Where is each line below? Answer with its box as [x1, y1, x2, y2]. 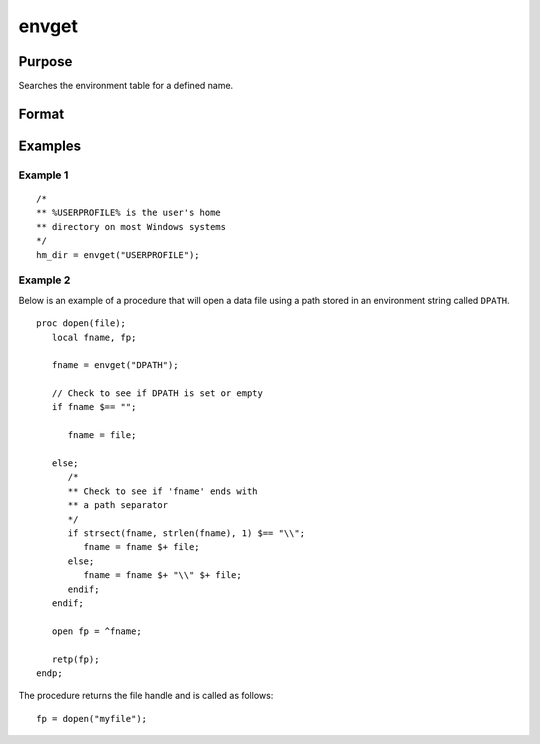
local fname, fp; [51, 331, 137, 343]
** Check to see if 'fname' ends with [67, 485, 259, 497]
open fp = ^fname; [51, 625, 142, 637]
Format [18, 105, 65, 122]
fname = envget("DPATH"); [51, 360, 179, 371]
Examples [18, 137, 82, 154]
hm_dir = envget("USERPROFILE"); [36, 249, 200, 260]
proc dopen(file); [36, 318, 127, 329]
